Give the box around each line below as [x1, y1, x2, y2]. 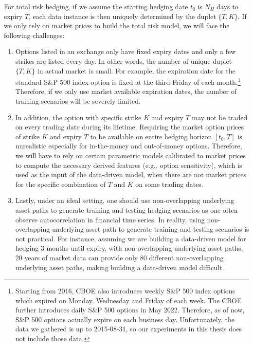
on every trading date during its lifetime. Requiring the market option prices [15, 122, 244, 132]
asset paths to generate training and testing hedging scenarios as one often [15, 204, 238, 215]
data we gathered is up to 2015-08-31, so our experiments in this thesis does [15, 324, 242, 334]
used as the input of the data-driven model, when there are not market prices [15, 169, 246, 180]
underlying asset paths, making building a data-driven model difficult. [15, 262, 224, 272]
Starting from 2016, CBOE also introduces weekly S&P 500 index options [15, 286, 235, 296]
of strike [15, 131, 40, 141]
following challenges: [4, 30, 65, 40]
